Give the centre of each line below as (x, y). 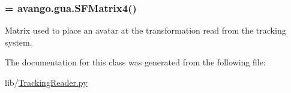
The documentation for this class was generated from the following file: (135, 62)
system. (19, 42)
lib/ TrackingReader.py (46, 82)
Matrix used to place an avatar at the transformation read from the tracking (145, 30)
